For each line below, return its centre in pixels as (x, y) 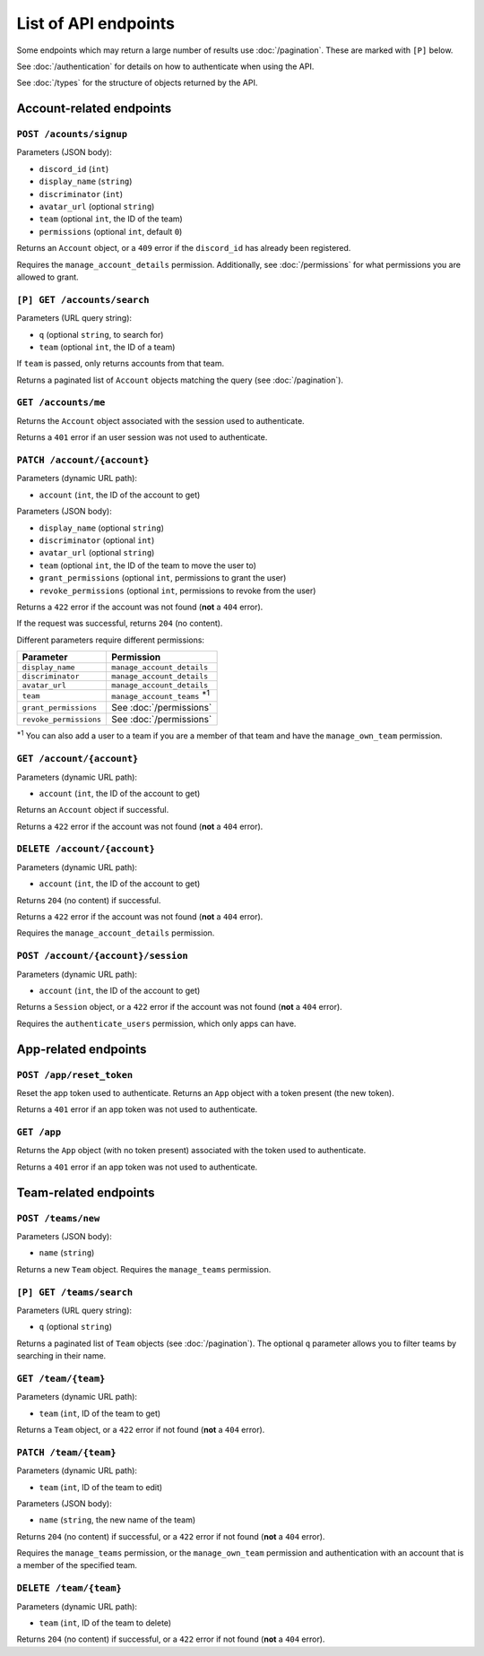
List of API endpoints (95, 23)
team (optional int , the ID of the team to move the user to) (148, 565)
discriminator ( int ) (81, 194)
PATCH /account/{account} (83, 460)
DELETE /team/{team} (69, 1588)
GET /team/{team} (61, 1378)
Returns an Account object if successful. (93, 810)
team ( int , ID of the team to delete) (105, 1623)
